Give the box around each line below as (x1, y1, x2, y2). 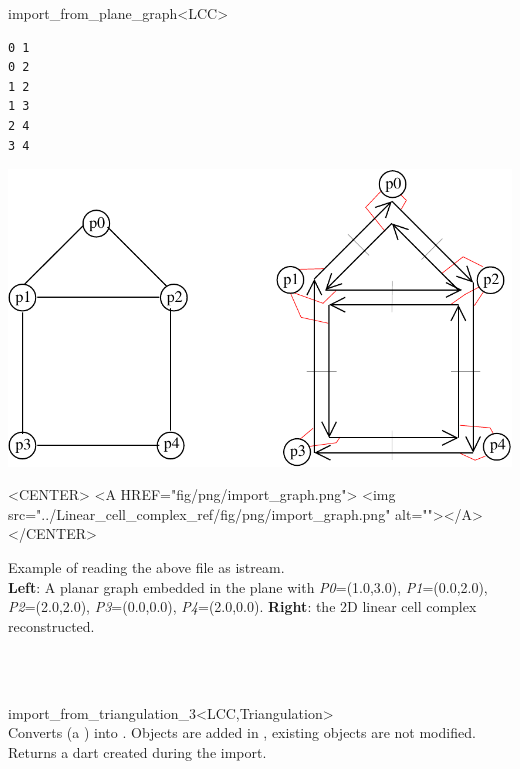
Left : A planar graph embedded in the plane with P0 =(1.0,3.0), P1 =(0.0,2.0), (8, 576, 488, 597)
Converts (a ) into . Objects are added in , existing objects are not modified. (8, 722, 476, 743)
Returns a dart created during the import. (8, 741, 267, 762)
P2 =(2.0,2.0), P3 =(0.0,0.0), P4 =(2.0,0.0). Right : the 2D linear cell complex (8, 596, 477, 617)
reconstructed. (8, 615, 95, 636)
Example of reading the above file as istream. (8, 557, 285, 577)
